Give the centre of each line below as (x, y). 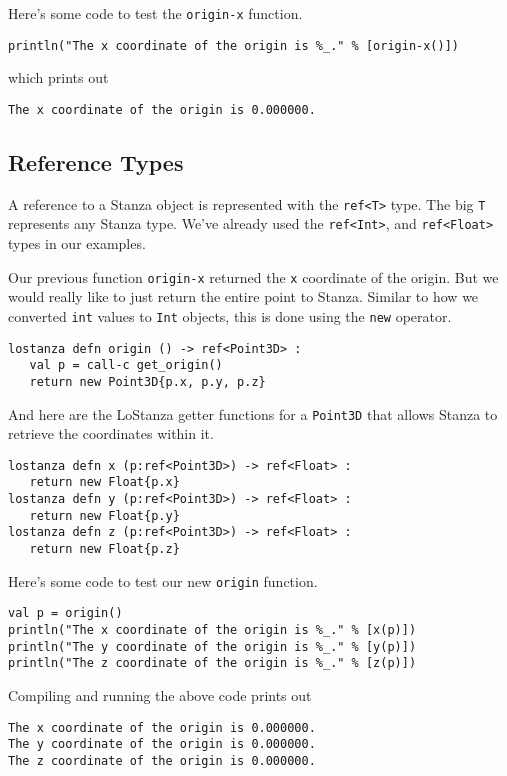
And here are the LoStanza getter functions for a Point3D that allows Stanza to (253, 413)
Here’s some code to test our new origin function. (163, 580)
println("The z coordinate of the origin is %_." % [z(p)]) (212, 663)
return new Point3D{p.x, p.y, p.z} (147, 381)
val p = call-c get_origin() (126, 365)
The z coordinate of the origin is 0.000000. (162, 760)
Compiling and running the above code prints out (160, 695)
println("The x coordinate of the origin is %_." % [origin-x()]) (234, 45)
